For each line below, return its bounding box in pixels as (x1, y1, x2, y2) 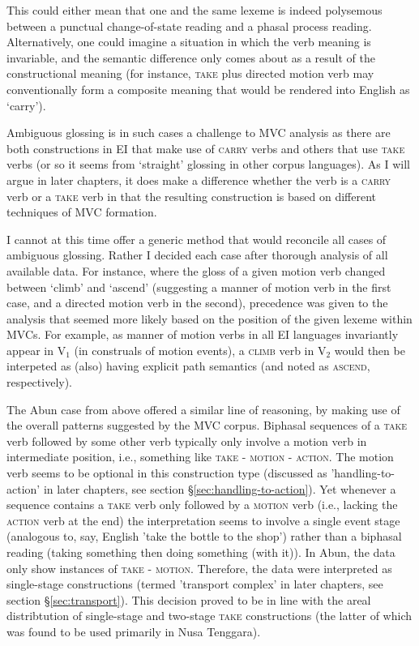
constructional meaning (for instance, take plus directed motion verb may (6, 65, 374, 82)
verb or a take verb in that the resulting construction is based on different (6, 187, 377, 204)
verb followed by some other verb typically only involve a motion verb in (6, 432, 367, 449)
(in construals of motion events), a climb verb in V (74, 341, 327, 358)
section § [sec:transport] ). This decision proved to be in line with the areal (6, 591, 371, 608)
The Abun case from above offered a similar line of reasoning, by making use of (6, 400, 400, 417)
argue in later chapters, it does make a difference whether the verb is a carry (6, 171, 391, 188)
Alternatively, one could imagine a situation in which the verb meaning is (6, 33, 371, 50)
